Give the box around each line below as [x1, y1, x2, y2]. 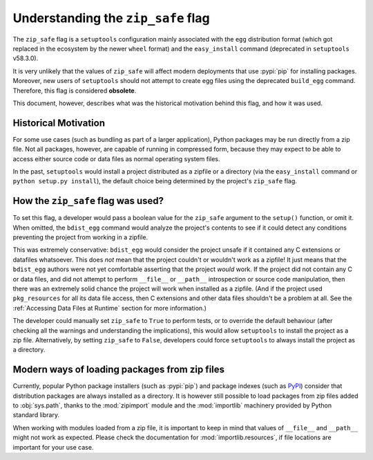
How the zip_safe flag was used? [12, 195, 164, 207]
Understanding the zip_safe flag [12, 10, 210, 26]
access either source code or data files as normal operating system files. [12, 154, 220, 163]
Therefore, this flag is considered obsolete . [12, 86, 137, 95]
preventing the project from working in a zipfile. [12, 233, 149, 241]
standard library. [12, 411, 60, 419]
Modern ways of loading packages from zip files [12, 364, 224, 376]
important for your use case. [12, 443, 94, 451]
